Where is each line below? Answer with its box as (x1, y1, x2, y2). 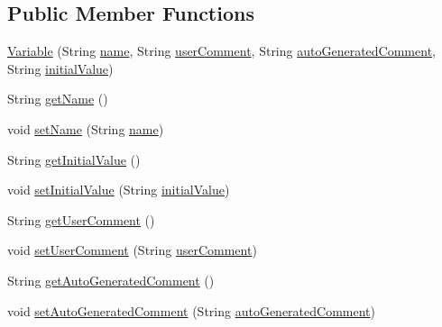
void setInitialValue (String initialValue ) (7, 180, 230, 199)
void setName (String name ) (7, 119, 164, 138)
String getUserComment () (7, 210, 155, 229)
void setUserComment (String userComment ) (7, 241, 257, 259)
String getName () (7, 89, 108, 108)
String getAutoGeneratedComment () (7, 270, 215, 289)
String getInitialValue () (7, 150, 141, 168)
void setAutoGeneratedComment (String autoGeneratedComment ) (7, 301, 375, 320)
